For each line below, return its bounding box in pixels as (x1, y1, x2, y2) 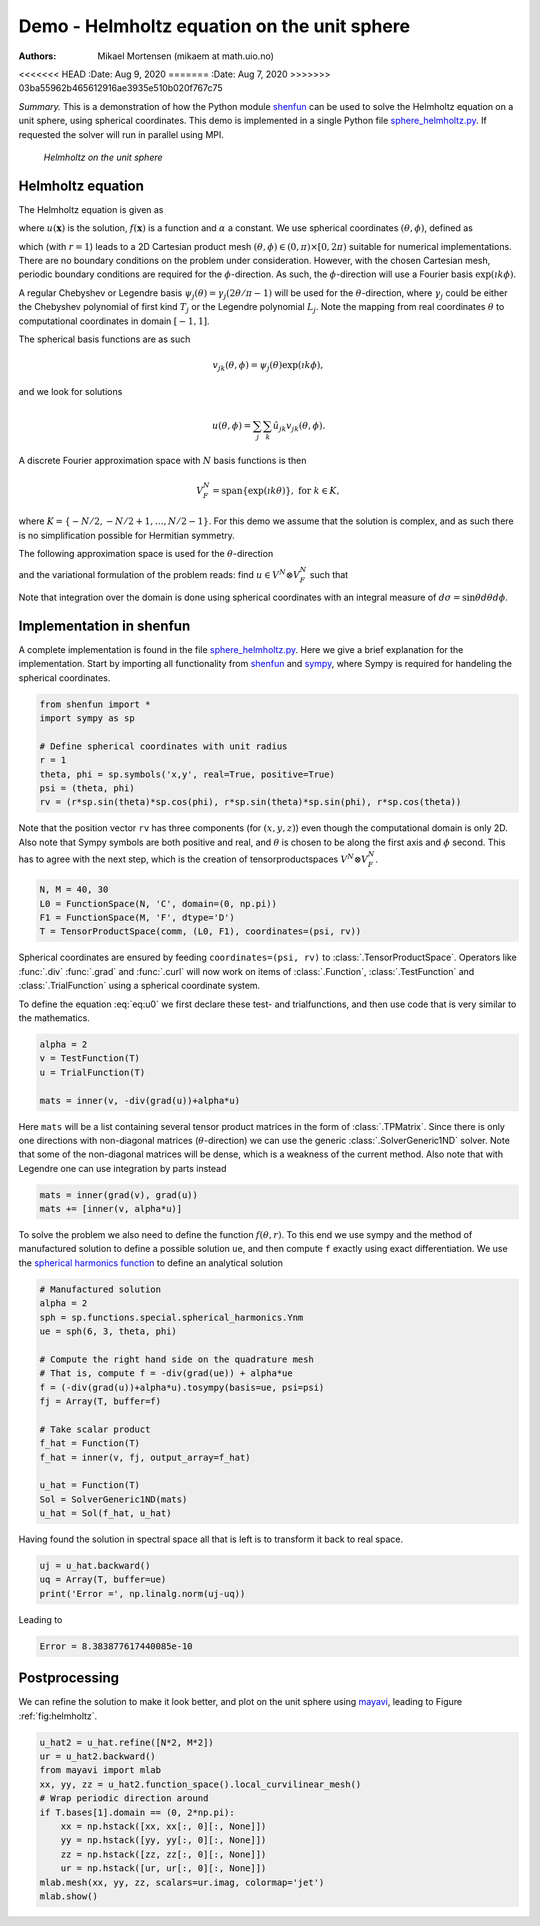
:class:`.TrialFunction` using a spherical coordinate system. (18, 980, 261, 992)
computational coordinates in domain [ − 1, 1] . (18, 315, 210, 327)
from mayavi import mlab (39, 1765, 162, 1776)
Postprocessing (18, 1670, 120, 1687)
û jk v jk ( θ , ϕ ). (272, 420, 326, 434)
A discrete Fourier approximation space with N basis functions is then (18, 454, 307, 466)
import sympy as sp (39, 712, 135, 724)
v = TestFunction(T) (39, 1053, 140, 1064)
